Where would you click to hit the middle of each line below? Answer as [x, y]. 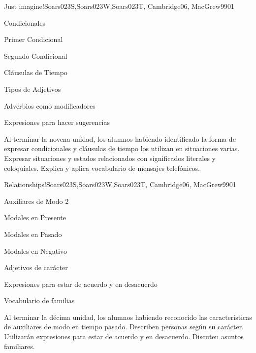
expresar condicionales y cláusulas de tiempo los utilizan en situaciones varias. [122, 148]
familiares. [19, 346]
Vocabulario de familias [39, 300]
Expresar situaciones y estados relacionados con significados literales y [110, 158]
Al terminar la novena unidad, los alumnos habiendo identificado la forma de [120, 138]
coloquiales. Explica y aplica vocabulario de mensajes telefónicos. [102, 168]
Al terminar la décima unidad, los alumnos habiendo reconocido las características [128, 317]
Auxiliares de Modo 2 [36, 201]
